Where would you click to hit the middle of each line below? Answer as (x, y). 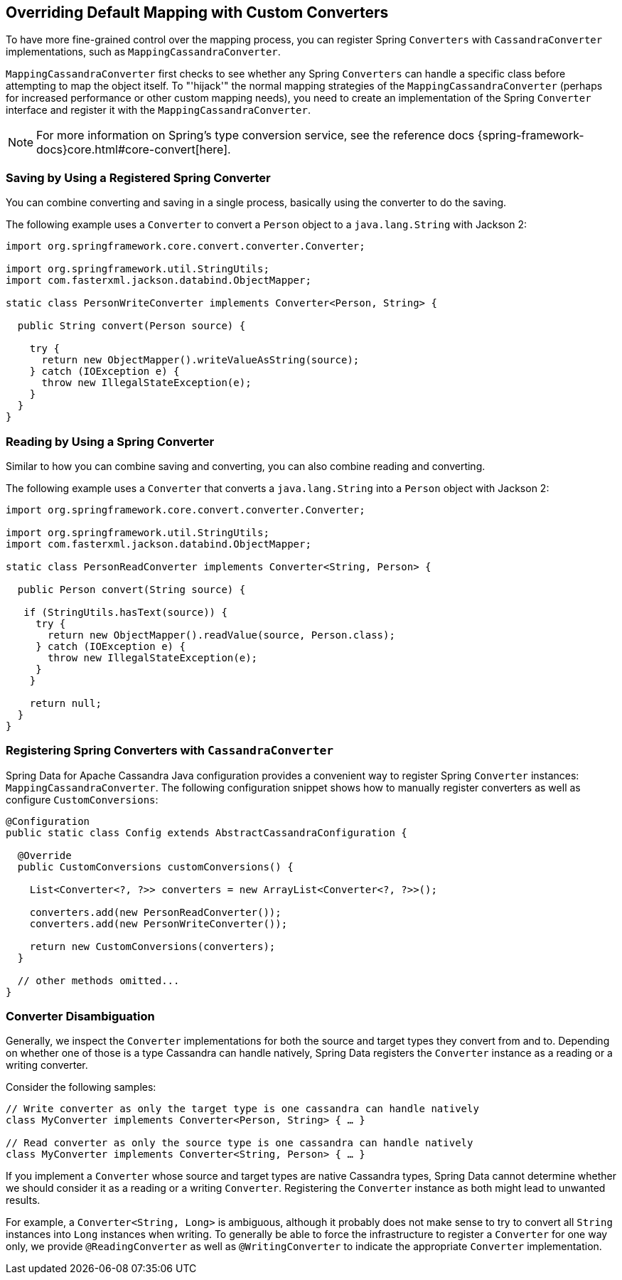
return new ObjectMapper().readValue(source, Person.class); (221, 635)
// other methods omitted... (98, 980)
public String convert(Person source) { (132, 326)
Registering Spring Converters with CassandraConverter (170, 751)
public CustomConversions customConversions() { (155, 866)
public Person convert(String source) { (132, 589)
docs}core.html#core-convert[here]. (134, 150)
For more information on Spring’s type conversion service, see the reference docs (256, 135)
